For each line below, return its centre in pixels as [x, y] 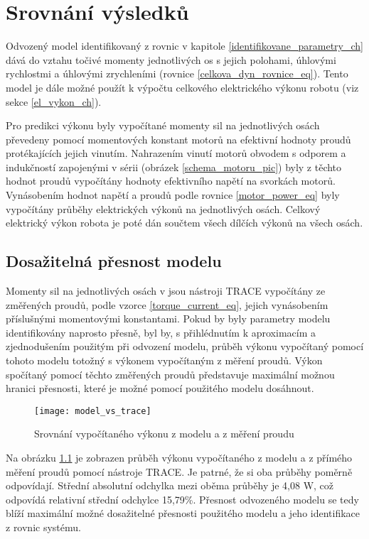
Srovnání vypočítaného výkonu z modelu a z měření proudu [164, 434]
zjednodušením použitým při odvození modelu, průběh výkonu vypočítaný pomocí [185, 346]
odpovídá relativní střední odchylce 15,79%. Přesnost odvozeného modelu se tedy [182, 499]
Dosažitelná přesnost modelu [114, 261]
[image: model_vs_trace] [93, 411]
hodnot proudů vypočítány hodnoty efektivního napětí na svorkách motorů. [171, 181]
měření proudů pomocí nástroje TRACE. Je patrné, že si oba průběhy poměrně [179, 471]
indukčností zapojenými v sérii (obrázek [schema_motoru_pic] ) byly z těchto [174, 167]
